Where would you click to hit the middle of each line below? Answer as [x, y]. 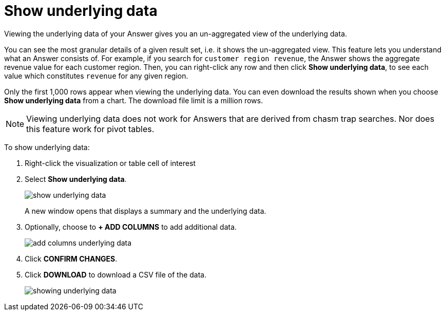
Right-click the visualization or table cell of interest [110, 163]
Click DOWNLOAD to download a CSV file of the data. [116, 274]
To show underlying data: [47, 147]
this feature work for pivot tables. [90, 129]
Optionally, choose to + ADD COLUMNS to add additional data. [131, 227]
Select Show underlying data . [76, 179]
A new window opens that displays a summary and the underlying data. [146, 211]
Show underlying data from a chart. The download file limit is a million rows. [134, 100]
